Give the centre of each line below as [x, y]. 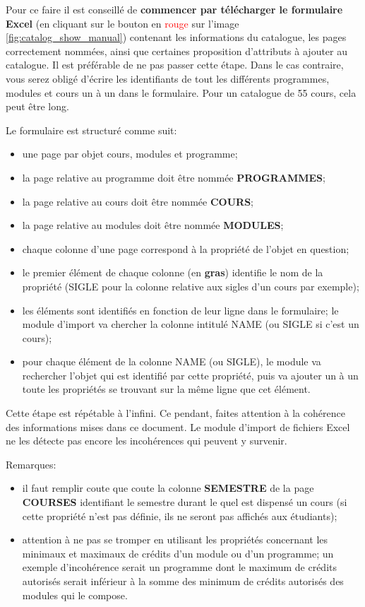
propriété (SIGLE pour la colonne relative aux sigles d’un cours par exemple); [191, 286]
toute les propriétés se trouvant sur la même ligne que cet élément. [166, 389]
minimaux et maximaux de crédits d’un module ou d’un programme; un [178, 553]
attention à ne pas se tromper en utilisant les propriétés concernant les [175, 540]
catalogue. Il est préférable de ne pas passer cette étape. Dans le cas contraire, [175, 65]
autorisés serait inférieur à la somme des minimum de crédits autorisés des [183, 581]
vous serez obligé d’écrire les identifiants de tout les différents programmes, [168, 78]
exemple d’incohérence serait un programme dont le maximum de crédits [179, 567]
